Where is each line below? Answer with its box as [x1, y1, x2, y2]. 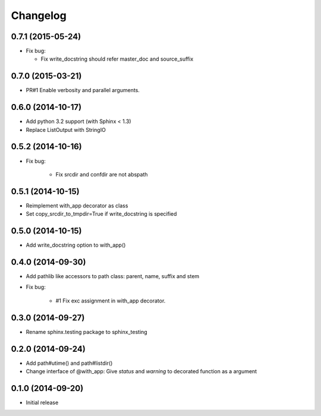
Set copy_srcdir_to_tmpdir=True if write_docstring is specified [26, 210, 177, 218]
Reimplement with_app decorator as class [26, 202, 128, 209]
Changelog [11, 9, 67, 22]
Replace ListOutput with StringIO [26, 126, 106, 133]
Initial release [26, 399, 59, 406]
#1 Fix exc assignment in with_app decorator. [55, 297, 166, 304]
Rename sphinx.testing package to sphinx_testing [26, 328, 148, 335]
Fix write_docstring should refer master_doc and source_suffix [40, 55, 194, 62]
